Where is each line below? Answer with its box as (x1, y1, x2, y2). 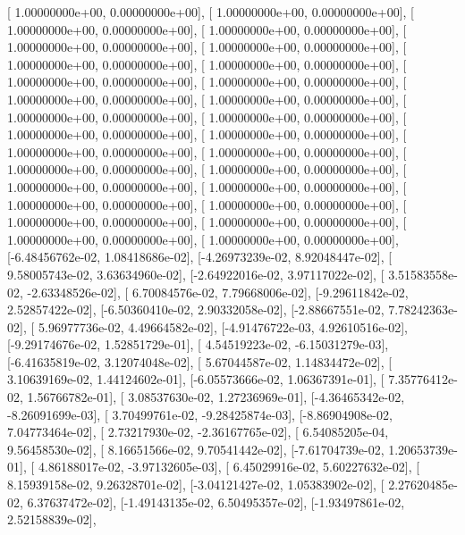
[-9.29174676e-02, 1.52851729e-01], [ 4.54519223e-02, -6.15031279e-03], (7, 335, 389, 354)
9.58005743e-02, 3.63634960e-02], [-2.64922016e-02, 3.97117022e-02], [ (7, 264, 385, 283)
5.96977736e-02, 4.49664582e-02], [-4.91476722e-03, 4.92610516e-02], (38, 317, 408, 336)
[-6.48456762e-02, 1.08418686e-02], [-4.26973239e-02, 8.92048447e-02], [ (7, 247, 393, 266)
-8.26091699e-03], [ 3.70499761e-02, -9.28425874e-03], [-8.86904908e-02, (7, 405, 393, 423)
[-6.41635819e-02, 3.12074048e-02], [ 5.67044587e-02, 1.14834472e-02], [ (7, 352, 393, 371)
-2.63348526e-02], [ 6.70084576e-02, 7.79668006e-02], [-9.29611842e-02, (27, 282, 409, 301)
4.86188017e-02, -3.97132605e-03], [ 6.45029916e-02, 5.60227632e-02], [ (38, 457, 420, 476)
